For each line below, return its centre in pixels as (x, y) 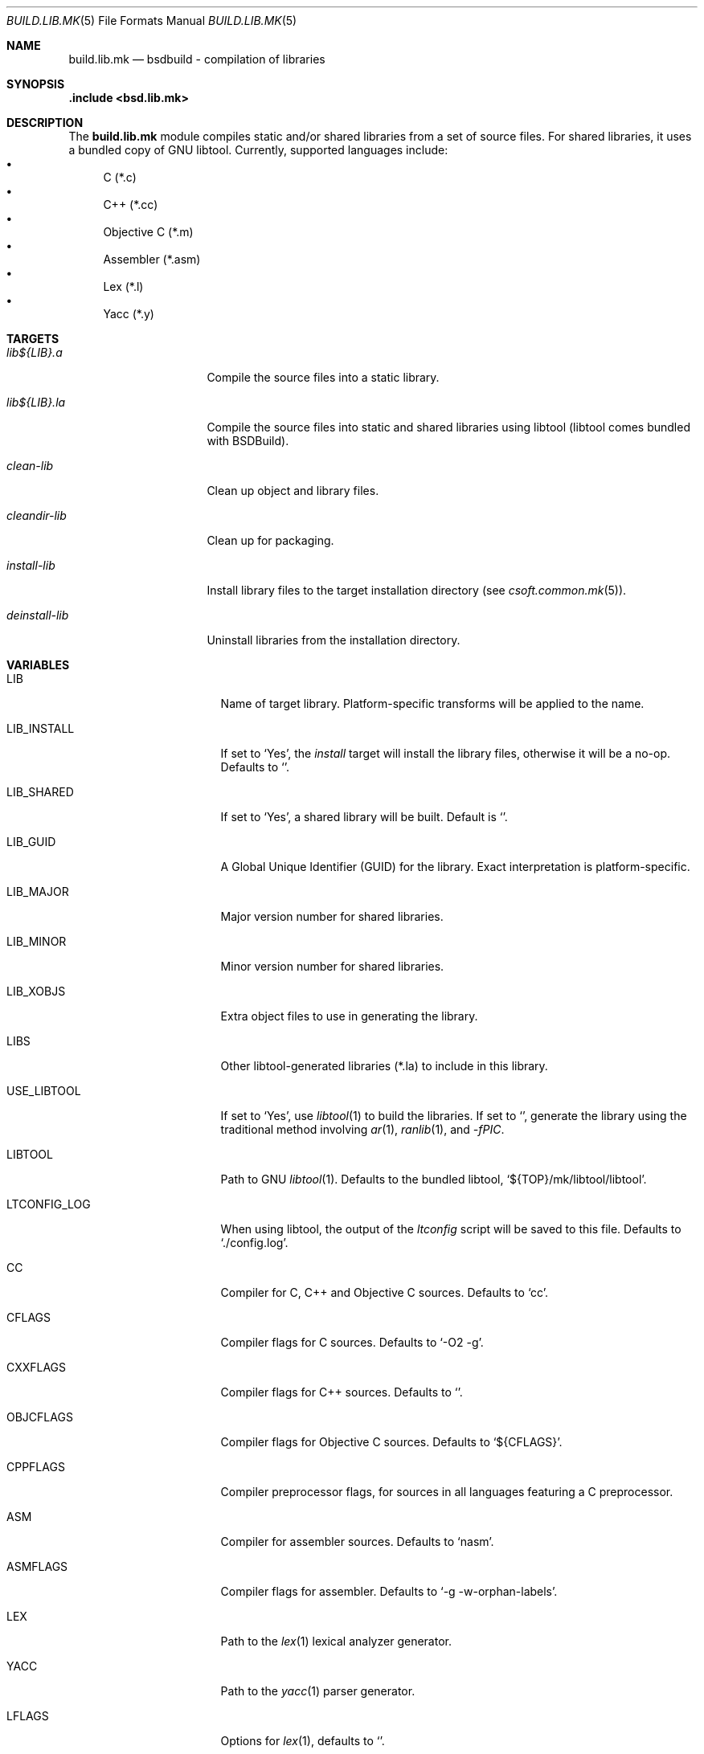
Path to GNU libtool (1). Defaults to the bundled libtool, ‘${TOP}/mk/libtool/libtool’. (434, 1179)
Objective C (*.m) (148, 232)
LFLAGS (28, 1716)
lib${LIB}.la (36, 402)
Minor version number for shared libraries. (332, 966)
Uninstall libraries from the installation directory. (334, 640)
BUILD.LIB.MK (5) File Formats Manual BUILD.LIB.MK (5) (152, 20)
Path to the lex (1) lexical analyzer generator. (336, 1641)
